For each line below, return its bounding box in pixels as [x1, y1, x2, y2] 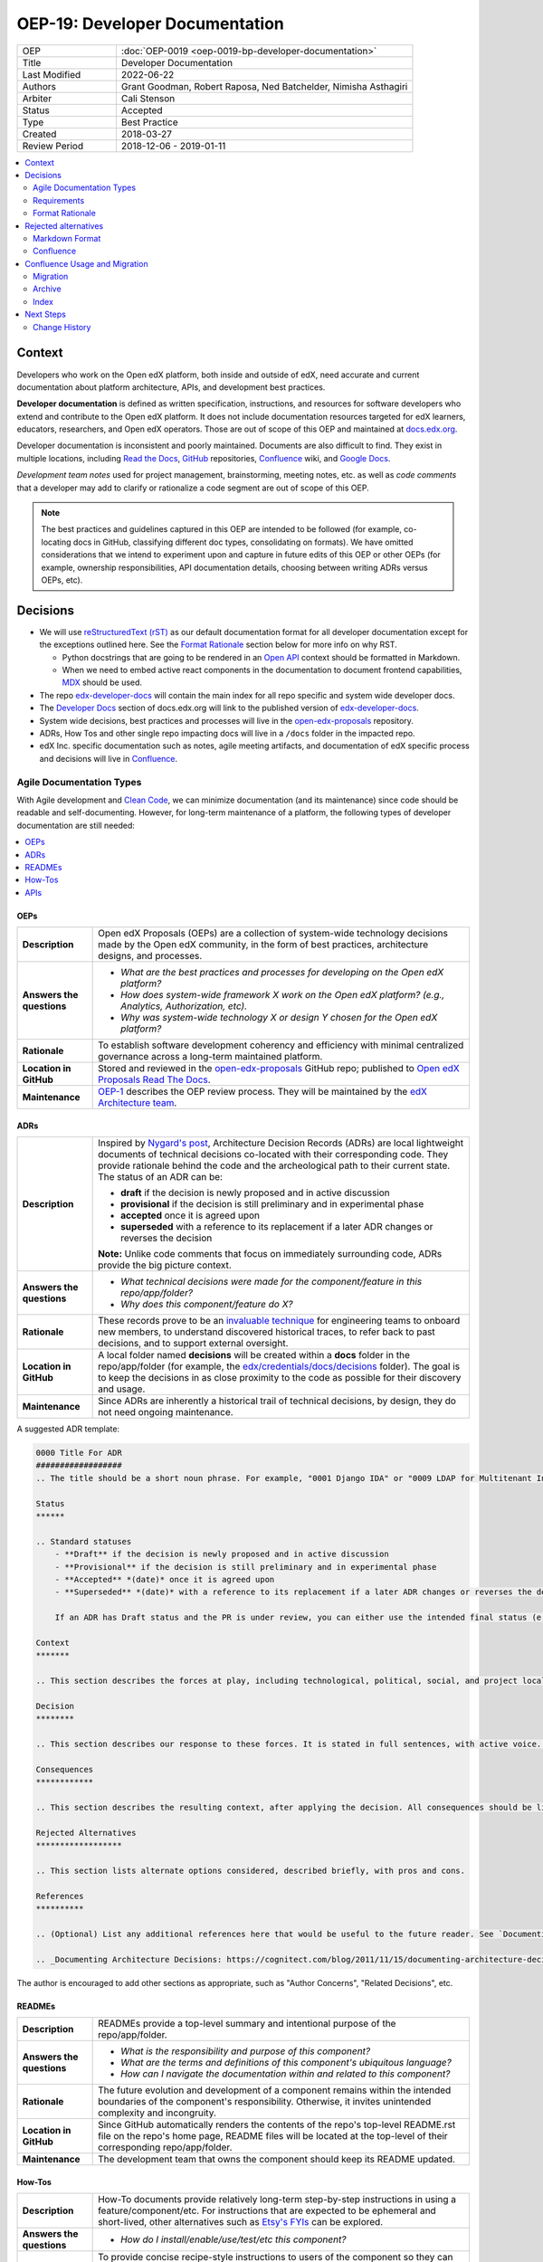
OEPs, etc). [41, 575, 83, 585]
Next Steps [24, 309, 67, 320]
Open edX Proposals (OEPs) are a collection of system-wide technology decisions [98, 927, 448, 940]
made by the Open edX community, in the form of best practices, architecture [98, 938, 429, 951]
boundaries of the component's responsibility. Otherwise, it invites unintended [98, 2096, 432, 2108]
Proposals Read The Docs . [98, 1073, 212, 1086]
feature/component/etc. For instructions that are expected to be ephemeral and [98, 2204, 436, 2217]
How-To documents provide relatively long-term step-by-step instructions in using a [98, 2193, 457, 2206]
